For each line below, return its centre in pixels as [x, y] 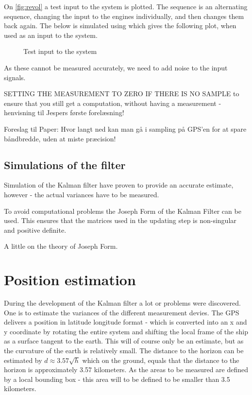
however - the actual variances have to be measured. [82, 194]
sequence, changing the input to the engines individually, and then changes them [124, 16]
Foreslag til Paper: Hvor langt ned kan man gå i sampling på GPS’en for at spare [125, 129]
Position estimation [70, 280]
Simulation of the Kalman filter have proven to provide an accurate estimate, [119, 185]
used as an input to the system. [51, 35]
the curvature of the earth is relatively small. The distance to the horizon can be [124, 350]
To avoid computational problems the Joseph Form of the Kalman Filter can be [123, 211]
